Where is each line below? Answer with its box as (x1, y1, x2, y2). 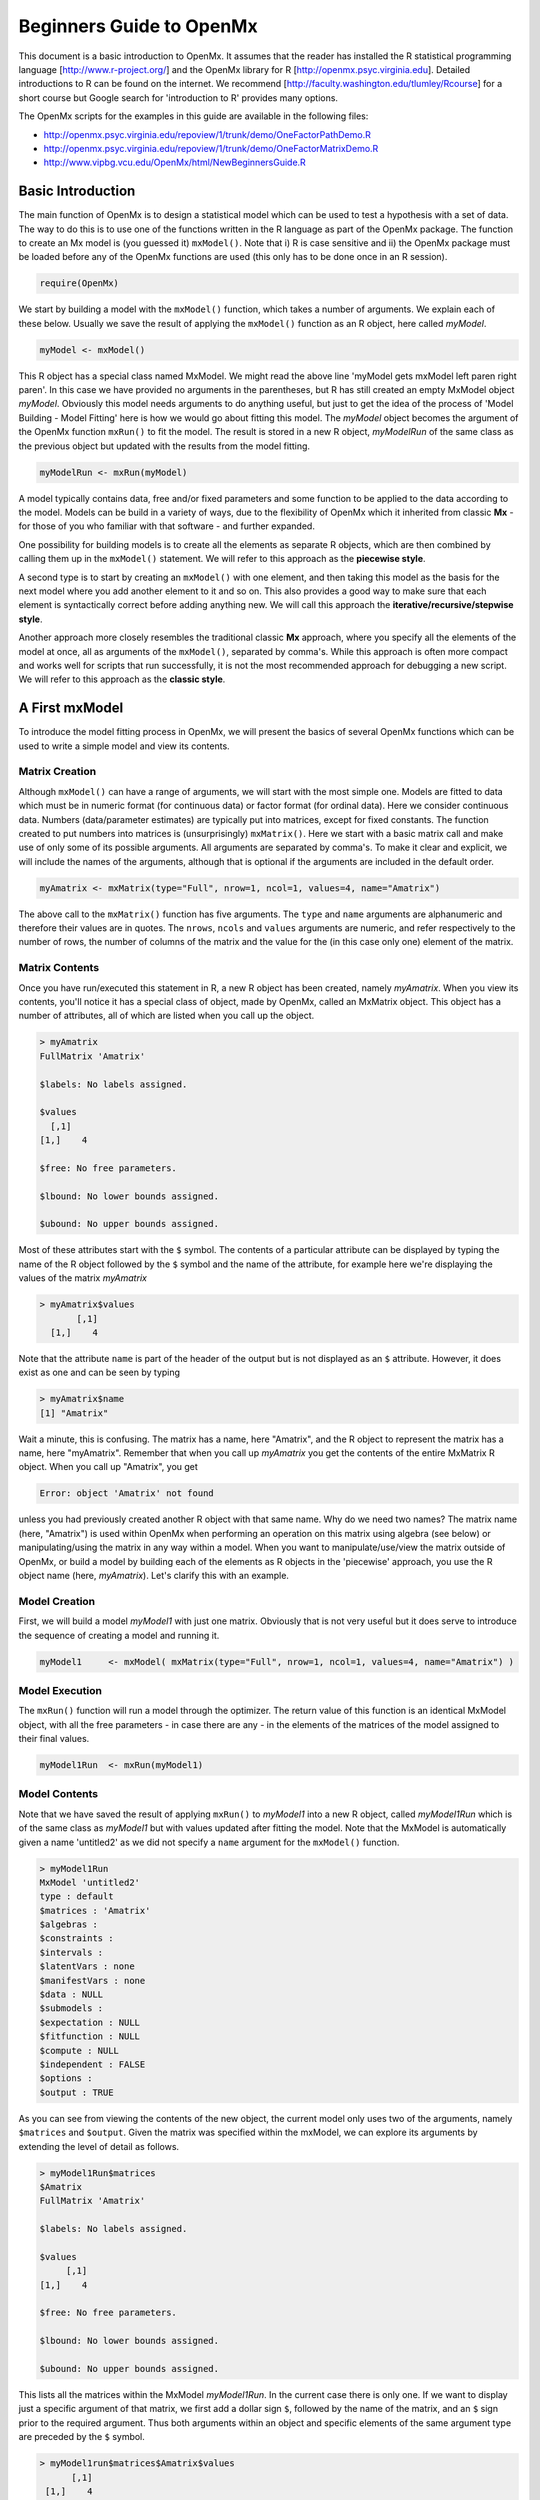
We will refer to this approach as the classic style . (18, 673, 226, 685)
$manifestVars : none (39, 1975, 146, 1986)
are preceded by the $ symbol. (18, 2431, 145, 2443)
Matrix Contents (18, 961, 100, 975)
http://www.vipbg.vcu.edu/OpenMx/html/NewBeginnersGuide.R (43, 156, 307, 169)
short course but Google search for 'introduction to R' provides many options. (18, 91, 339, 104)
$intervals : (39, 1946, 104, 1958)
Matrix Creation (18, 765, 97, 779)
